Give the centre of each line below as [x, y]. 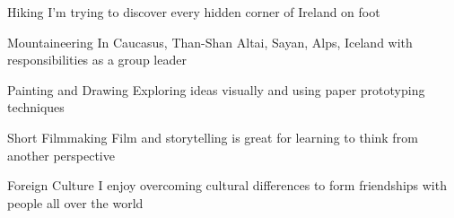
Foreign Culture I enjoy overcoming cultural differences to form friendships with [227, 185]
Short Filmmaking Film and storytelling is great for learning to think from [213, 137]
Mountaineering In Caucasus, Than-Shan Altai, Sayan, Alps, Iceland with [210, 42]
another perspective [61, 155]
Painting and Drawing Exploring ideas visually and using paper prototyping [216, 89]
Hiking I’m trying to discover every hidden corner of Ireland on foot [194, 12]
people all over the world [75, 202]
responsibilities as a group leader [97, 60]
